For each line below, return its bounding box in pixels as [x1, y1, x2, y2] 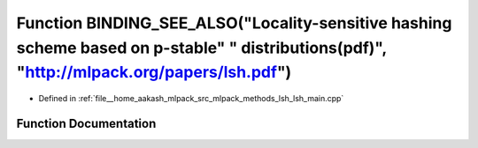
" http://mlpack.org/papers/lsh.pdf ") [16, 63, 292, 83]
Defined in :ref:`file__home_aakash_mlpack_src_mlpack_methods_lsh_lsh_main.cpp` [38, 93, 344, 104]
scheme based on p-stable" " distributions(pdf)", [16, 38, 387, 57]
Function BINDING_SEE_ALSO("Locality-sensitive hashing [16, 13, 452, 33]
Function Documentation [16, 115, 157, 131]
